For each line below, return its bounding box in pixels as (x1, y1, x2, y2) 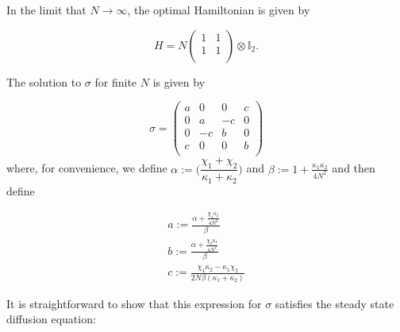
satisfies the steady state (275, 295, 394, 311)
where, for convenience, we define (6, 160, 167, 176)
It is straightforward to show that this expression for (6, 295, 262, 311)
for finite (94, 73, 137, 90)
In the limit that (6, 2, 87, 17)
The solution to (6, 73, 82, 90)
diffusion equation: (6, 311, 96, 327)
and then (332, 160, 375, 176)
